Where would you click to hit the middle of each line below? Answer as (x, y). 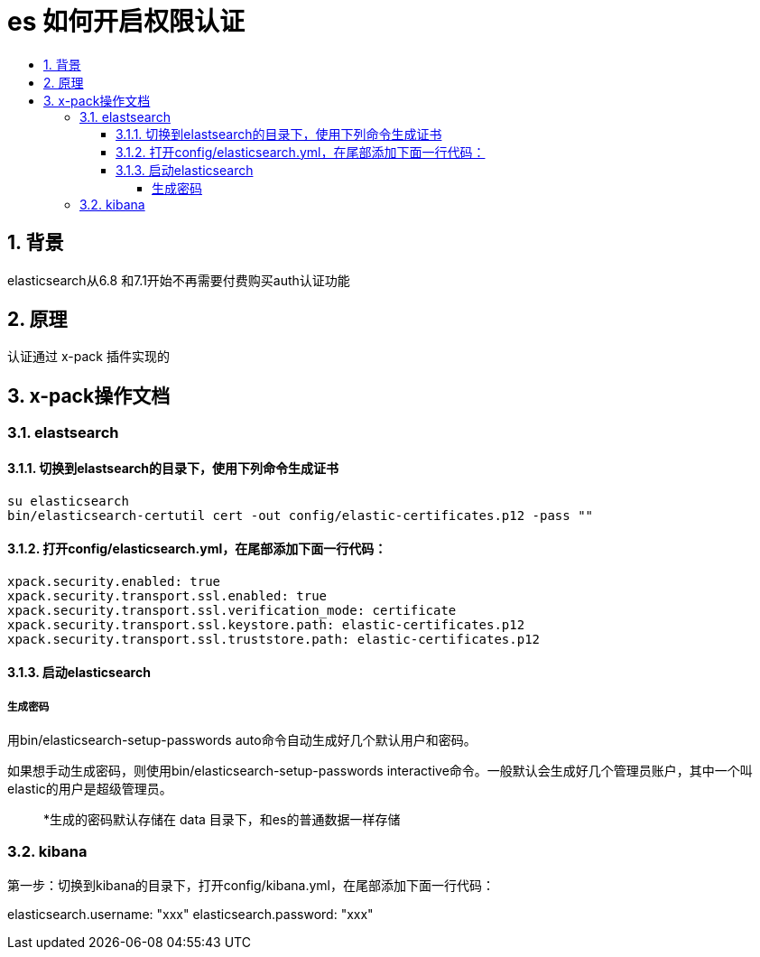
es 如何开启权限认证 (126, 22)
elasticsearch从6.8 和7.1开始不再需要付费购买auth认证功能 (179, 280)
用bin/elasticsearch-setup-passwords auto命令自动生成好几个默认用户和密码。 (242, 740)
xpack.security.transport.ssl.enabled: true (167, 595)
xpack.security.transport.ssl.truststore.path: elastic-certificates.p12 (274, 639)
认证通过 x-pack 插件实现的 (88, 357)
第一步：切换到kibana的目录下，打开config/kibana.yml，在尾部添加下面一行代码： (251, 885)
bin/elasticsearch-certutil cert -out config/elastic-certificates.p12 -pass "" (301, 515)
